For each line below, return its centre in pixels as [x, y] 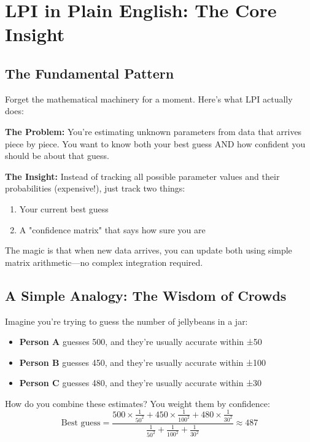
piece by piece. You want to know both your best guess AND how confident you [155, 143]
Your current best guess [64, 208]
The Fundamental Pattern [90, 73]
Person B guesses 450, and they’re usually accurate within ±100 [142, 362]
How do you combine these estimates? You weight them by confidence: [138, 403]
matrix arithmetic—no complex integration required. [104, 262]
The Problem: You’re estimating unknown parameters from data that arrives [153, 131]
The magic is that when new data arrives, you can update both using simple [149, 250]
